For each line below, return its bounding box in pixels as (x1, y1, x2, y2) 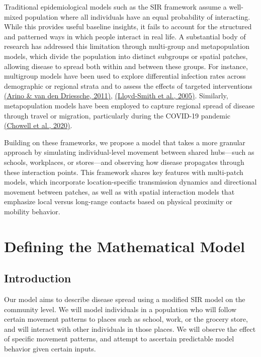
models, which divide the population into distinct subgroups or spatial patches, (4, 50, 248, 61)
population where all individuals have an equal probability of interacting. (25, 11, 250, 22)
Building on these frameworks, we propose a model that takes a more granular (4, 137, 245, 147)
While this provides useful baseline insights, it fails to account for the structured (4, 21, 252, 32)
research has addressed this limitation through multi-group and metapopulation (4, 41, 249, 51)
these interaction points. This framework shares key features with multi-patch (4, 166, 243, 177)
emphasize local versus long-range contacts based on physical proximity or (4, 196, 233, 207)
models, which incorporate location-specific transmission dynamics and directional (4, 176, 257, 187)
